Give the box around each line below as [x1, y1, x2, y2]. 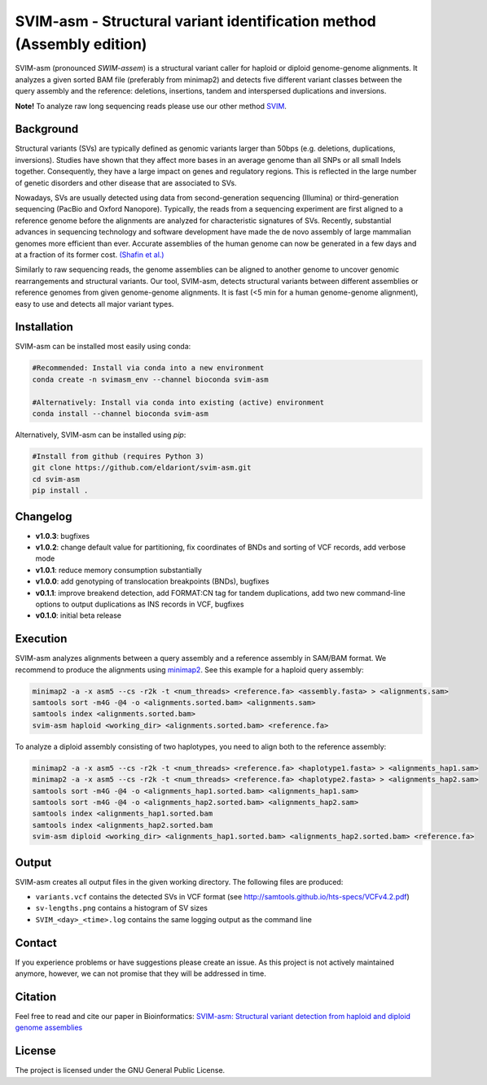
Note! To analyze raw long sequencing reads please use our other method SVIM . [15, 101, 287, 111]
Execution [15, 632, 68, 646]
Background [15, 122, 79, 136]
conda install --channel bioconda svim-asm [32, 409, 209, 418]
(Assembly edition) [15, 35, 147, 53]
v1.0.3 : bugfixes [35, 531, 90, 540]
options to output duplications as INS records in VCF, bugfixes [35, 599, 244, 609]
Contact [15, 936, 57, 950]
